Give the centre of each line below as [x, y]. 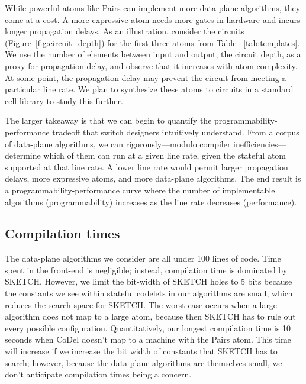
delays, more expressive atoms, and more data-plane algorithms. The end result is [153, 178]
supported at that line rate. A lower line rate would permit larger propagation [146, 167]
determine [23, 155]
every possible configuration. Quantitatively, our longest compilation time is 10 [148, 327]
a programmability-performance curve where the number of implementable [140, 190]
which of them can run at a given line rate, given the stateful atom [165, 155]
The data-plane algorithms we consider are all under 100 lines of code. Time [143, 258]
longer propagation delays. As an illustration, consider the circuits [125, 31]
